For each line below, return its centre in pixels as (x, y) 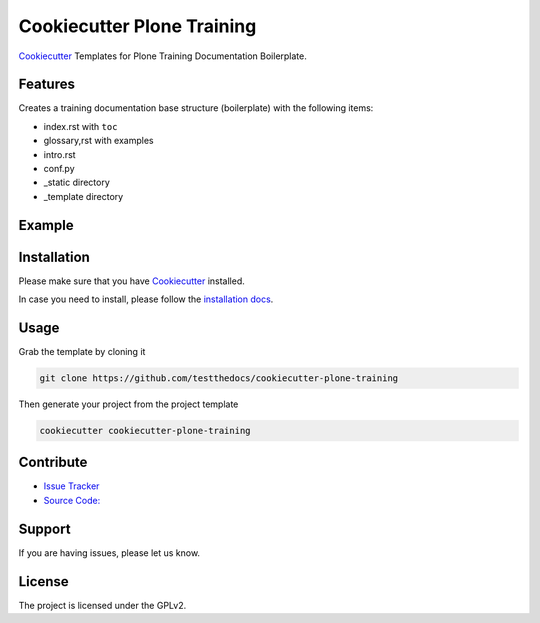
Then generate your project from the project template (128, 404)
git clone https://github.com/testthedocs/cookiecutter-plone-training (219, 378)
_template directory (83, 196)
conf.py (59, 169)
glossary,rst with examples (98, 141)
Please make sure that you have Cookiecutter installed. (131, 281)
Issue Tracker (71, 486)
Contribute (53, 462)
